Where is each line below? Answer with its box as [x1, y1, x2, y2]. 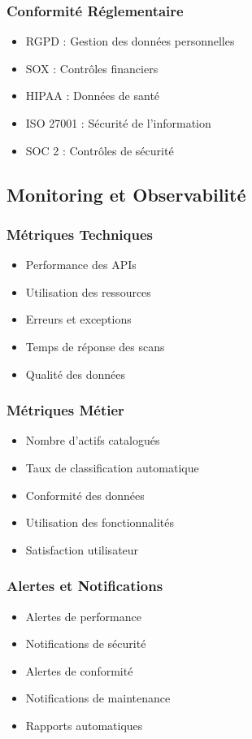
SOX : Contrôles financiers [25, 59, 159, 76]
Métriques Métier [7, 400, 124, 420]
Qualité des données [25, 365, 126, 382]
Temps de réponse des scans [25, 337, 165, 354]
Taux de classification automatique [25, 459, 199, 476]
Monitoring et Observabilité [7, 181, 246, 206]
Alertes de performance [25, 607, 141, 624]
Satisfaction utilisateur [25, 541, 139, 558]
